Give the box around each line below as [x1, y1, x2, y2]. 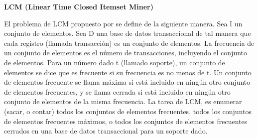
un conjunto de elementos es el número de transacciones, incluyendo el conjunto [4, 47, 248, 58]
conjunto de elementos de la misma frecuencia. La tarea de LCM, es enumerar [4, 96, 242, 107]
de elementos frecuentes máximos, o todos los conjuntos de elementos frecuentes [4, 116, 248, 126]
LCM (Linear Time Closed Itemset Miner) [4, 1, 154, 11]
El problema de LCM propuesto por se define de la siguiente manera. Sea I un [4, 18, 243, 28]
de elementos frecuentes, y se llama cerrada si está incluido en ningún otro [4, 86, 231, 97]
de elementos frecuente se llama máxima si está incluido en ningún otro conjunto [4, 77, 251, 87]
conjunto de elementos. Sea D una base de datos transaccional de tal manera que [4, 28, 251, 38]
